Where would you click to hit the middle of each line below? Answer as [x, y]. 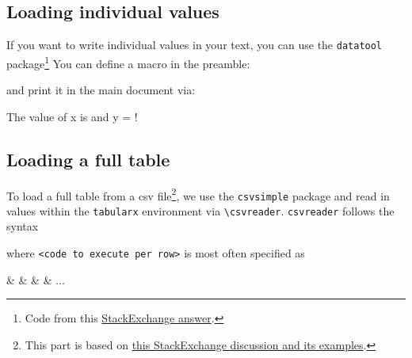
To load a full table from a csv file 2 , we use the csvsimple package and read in [198, 194]
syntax [23, 226]
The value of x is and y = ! [72, 116]
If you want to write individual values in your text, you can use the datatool [195, 45]
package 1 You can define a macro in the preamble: [128, 62]
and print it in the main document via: [101, 90]
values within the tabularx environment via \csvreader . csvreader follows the [200, 210]
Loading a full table [88, 159]
